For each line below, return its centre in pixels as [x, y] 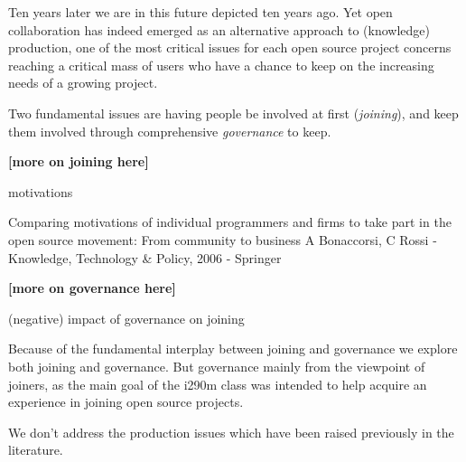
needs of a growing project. [83, 83]
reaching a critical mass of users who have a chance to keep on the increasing [221, 65]
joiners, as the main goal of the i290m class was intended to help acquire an [218, 384]
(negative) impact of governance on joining [126, 318]
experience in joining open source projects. [126, 402]
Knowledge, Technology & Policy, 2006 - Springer [145, 257]
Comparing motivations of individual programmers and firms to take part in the [230, 222]
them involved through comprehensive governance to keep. [170, 131]
